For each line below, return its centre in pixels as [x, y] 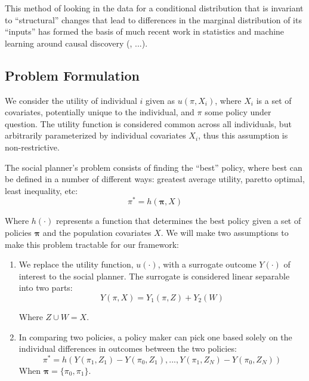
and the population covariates [97, 232]
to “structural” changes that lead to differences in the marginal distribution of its [153, 19]
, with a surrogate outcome [207, 264]
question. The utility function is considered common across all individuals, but [148, 123]
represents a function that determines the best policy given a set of [178, 221]
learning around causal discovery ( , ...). [76, 43]
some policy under [238, 112]
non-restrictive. [32, 147]
